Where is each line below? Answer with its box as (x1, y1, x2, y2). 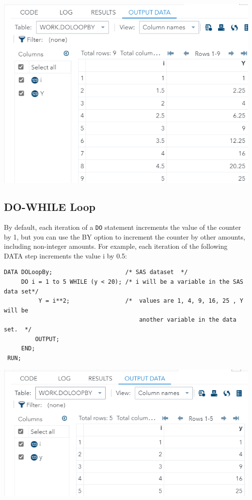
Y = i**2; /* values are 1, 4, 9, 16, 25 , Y (38, 297, 243, 305)
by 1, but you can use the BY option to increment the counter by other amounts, (4, 231, 245, 241)
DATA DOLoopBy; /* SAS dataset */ (4, 269, 188, 276)
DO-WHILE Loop (4, 199, 95, 214)
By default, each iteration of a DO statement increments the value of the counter (4, 222, 241, 232)
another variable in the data (139, 316, 236, 324)
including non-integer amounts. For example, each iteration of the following (4, 241, 228, 251)
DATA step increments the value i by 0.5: (4, 250, 127, 260)
